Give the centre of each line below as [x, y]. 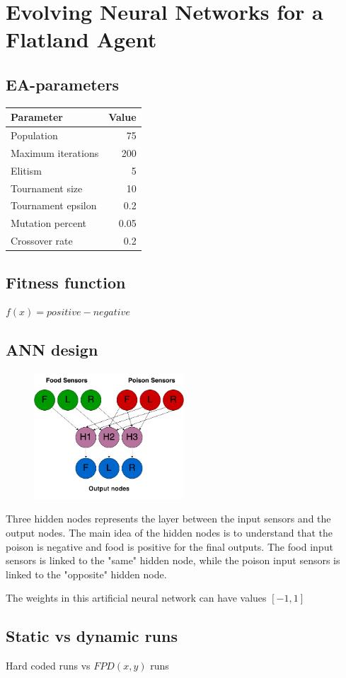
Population [34, 135]
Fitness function [66, 282]
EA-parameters [63, 84]
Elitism [26, 170]
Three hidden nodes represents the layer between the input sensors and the [168, 519]
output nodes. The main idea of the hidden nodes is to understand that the [169, 532]
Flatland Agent [81, 39]
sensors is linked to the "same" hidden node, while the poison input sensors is [173, 560]
